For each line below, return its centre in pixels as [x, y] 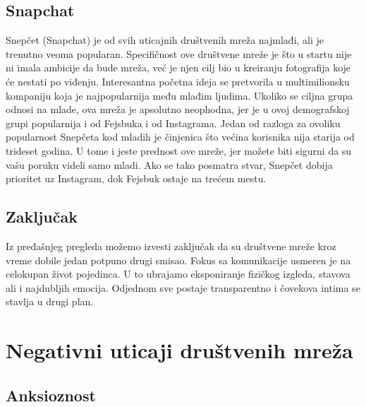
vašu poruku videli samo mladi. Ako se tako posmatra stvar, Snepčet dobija [169, 164]
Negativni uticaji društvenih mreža [179, 350]
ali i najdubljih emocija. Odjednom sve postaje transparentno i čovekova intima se [183, 287]
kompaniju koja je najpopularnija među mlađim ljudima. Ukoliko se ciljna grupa [179, 95]
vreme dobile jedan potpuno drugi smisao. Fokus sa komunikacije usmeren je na [178, 260]
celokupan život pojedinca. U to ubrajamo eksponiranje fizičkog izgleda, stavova [178, 274]
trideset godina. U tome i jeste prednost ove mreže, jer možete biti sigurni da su [179, 150]
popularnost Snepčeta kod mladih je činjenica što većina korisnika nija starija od [180, 137]
